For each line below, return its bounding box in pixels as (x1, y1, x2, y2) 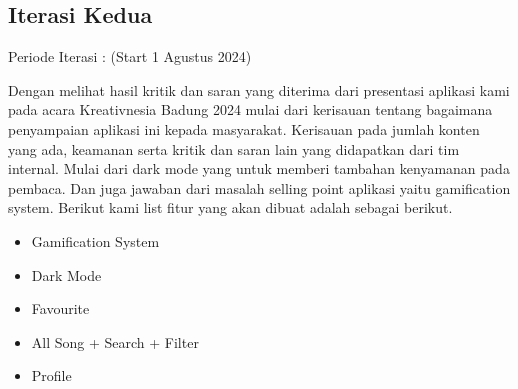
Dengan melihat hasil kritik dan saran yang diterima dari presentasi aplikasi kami (8, 79, 510, 100)
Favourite (31, 298, 90, 319)
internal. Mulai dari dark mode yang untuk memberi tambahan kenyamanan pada (8, 158, 510, 179)
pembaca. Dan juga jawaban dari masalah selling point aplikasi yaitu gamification (8, 177, 511, 198)
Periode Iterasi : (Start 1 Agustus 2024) (8, 46, 252, 67)
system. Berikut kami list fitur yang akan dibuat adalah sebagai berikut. (8, 197, 453, 218)
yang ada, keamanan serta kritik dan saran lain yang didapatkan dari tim (8, 138, 460, 159)
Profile (31, 365, 72, 386)
